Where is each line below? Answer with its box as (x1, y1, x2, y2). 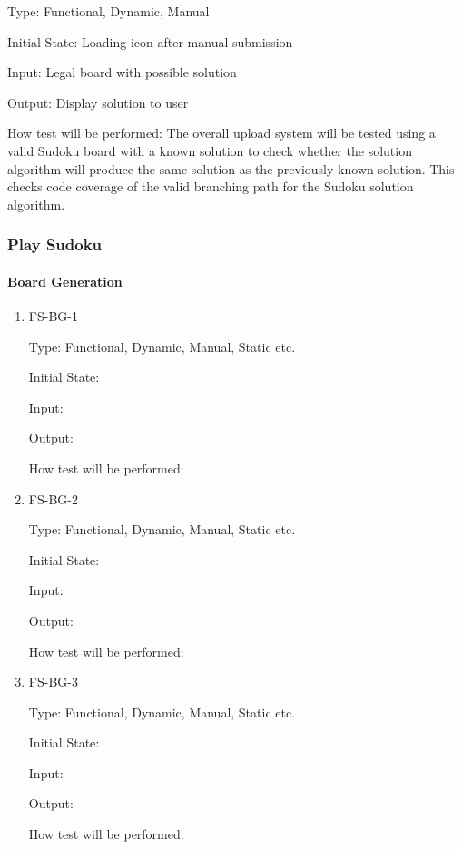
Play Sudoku (7, 233, 103, 256)
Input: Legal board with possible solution (7, 63, 237, 82)
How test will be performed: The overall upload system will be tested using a (7, 123, 436, 142)
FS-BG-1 (28, 306, 78, 325)
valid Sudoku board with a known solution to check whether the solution (7, 141, 412, 160)
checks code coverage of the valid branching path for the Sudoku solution (7, 177, 414, 196)
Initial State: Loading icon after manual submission (7, 32, 293, 51)
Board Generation (7, 271, 123, 290)
